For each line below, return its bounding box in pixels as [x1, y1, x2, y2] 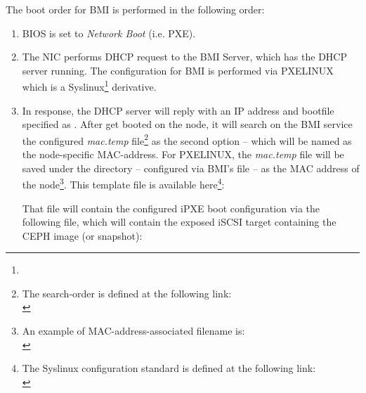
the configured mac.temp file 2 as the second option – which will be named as [22, 131, 352, 148]
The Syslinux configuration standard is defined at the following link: [22, 361, 316, 375]
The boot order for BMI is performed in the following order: [6, 2, 265, 16]
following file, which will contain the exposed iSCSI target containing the [22, 214, 336, 229]
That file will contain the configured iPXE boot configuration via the [22, 200, 320, 215]
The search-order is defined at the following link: [22, 285, 232, 300]
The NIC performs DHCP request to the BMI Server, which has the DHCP [22, 49, 347, 64]
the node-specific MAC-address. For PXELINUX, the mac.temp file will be [22, 147, 344, 162]
